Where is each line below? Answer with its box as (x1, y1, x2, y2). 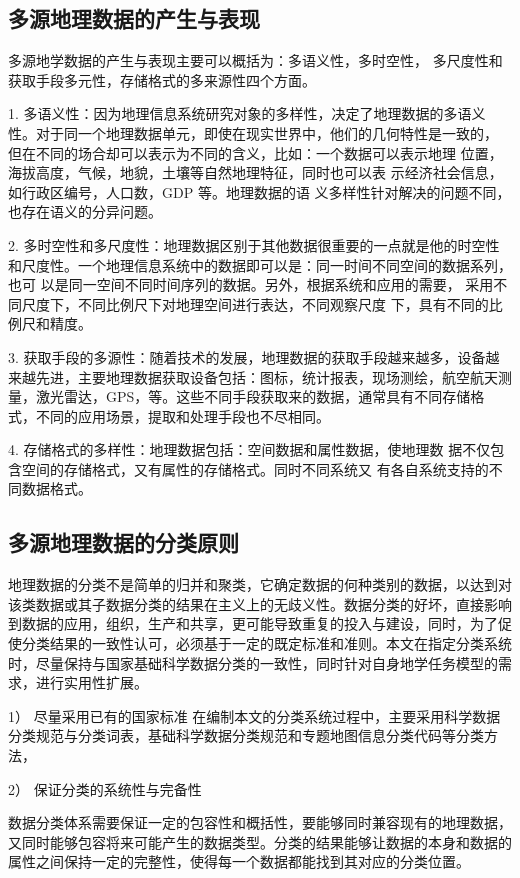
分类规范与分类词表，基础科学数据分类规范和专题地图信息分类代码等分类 (8, 725, 484, 746)
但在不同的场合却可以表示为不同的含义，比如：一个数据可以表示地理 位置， (8, 142, 503, 163)
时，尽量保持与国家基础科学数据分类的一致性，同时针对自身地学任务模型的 (8, 652, 498, 673)
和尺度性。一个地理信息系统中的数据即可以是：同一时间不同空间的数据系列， (8, 254, 512, 275)
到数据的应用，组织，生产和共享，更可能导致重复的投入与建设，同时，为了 (8, 613, 498, 634)
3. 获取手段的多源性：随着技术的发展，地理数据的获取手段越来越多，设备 (8, 346, 486, 367)
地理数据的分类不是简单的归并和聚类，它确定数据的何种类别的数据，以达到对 (8, 574, 512, 595)
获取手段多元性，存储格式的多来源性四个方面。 (8, 69, 316, 90)
